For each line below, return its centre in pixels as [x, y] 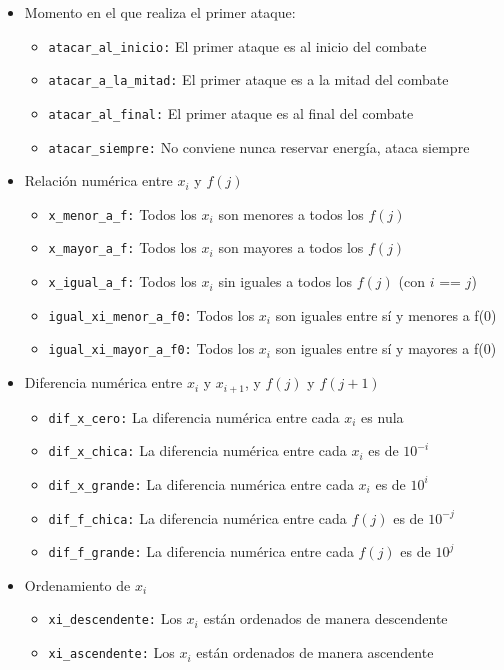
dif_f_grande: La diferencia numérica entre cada [201, 551]
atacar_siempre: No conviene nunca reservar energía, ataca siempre [259, 146]
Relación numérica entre [98, 180]
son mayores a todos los [291, 247]
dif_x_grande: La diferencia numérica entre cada [201, 483]
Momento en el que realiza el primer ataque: [160, 12]
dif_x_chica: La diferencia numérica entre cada [197, 450]
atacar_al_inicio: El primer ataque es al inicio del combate [237, 45]
